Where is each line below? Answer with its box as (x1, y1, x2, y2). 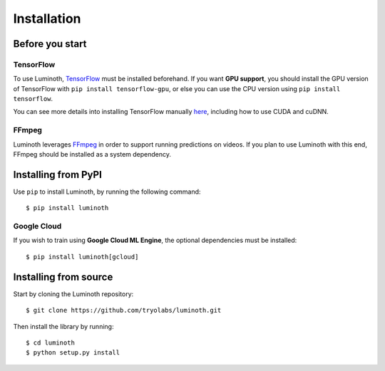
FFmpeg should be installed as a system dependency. (13, 150, 171, 159)
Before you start (13, 38, 87, 50)
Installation (13, 11, 81, 26)
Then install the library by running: (13, 322, 114, 330)
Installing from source (13, 271, 113, 283)
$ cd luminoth (26, 338, 75, 347)
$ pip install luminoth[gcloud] (26, 253, 139, 261)
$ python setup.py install (26, 349, 120, 357)
